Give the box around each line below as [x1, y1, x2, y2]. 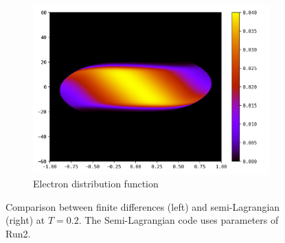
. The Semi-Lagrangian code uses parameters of [78, 213, 279, 227]
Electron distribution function [33, 176, 159, 191]
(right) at [5, 213, 45, 227]
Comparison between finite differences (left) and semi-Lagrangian [5, 199, 280, 213]
